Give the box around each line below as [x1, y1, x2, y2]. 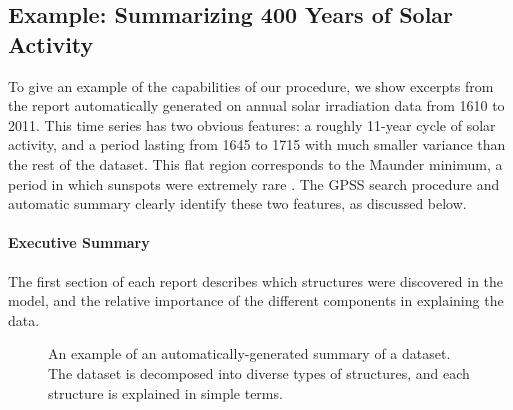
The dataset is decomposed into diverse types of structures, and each [48, 362, 470, 383]
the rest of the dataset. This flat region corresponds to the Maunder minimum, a [8, 153, 503, 174]
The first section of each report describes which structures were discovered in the [8, 270, 504, 291]
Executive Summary [8, 232, 150, 253]
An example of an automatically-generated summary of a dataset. [48, 343, 451, 364]
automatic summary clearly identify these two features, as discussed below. [8, 193, 467, 214]
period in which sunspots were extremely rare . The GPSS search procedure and [8, 173, 500, 194]
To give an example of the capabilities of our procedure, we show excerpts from [8, 75, 494, 96]
